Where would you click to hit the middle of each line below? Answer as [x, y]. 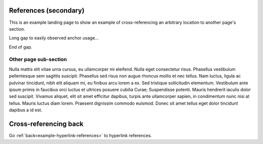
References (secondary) [47, 10]
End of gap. [21, 47]
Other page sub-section [38, 59]
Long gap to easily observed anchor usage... [54, 38]
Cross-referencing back [46, 124]
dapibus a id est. [26, 110]
